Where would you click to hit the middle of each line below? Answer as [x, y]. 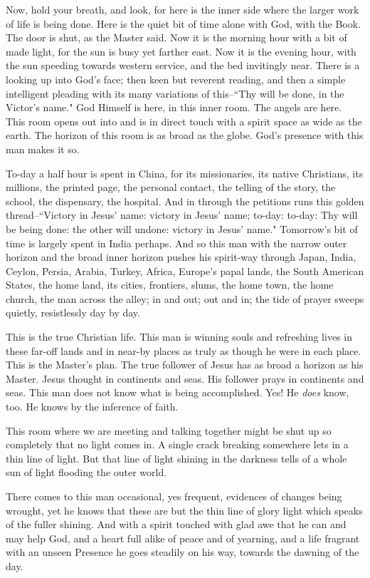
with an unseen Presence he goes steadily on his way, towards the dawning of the [183, 552]
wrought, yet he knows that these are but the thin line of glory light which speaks [184, 510]
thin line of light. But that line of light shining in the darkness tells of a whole [176, 458]
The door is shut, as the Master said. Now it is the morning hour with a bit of [176, 37]
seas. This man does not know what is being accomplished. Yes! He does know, [178, 392]
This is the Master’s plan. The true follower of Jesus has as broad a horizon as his [185, 365]
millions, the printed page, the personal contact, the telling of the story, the [171, 187]
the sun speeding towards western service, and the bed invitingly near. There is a [183, 65]
